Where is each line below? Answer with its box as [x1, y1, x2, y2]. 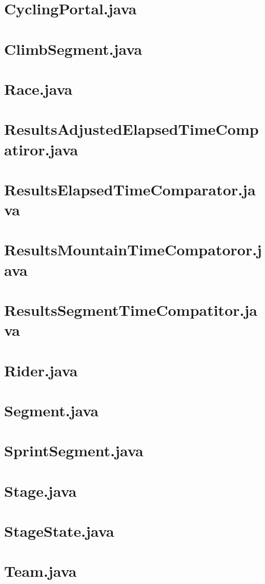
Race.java [4, 78, 73, 99]
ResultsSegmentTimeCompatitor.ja [4, 299, 257, 320]
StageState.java [4, 520, 114, 541]
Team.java [4, 560, 77, 581]
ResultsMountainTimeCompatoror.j [4, 239, 262, 260]
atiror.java [4, 138, 78, 159]
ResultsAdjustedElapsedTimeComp [4, 118, 259, 139]
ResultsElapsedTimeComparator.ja [4, 178, 256, 199]
